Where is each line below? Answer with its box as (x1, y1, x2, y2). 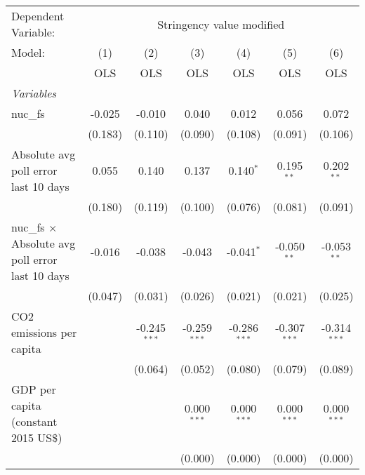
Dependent (11, 8, 65, 24)
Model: (11, 44, 46, 60)
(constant (11, 413, 58, 429)
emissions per (11, 324, 77, 340)
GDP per (11, 381, 56, 397)
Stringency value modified (157, 15, 285, 32)
